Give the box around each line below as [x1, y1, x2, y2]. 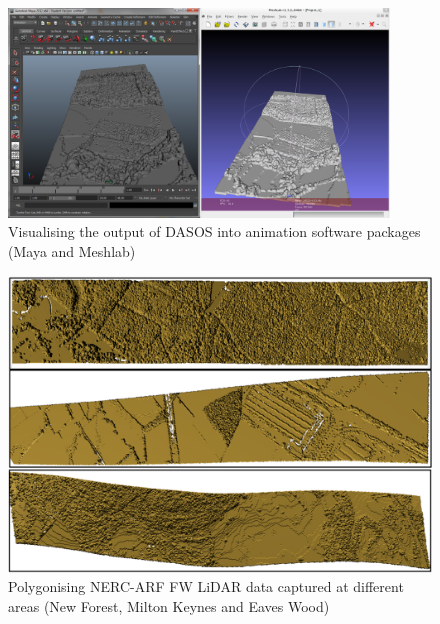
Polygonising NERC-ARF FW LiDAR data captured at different [8, 576, 404, 597]
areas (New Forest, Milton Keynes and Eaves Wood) [8, 596, 330, 617]
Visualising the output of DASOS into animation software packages [8, 221, 421, 242]
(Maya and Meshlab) [8, 240, 136, 261]
